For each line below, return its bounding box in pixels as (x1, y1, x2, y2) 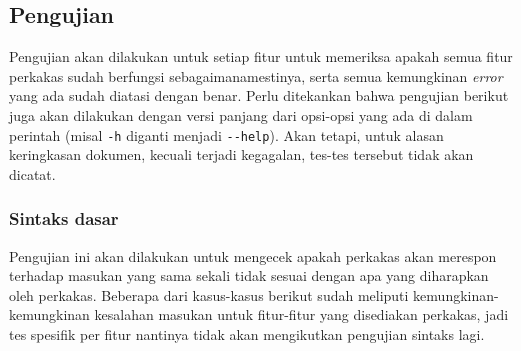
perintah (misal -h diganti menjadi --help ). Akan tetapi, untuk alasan (9, 124, 444, 145)
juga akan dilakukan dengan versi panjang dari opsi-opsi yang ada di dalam (9, 104, 473, 125)
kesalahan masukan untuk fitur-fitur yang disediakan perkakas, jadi (94, 304, 509, 325)
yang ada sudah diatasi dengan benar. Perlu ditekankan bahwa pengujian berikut (9, 85, 509, 106)
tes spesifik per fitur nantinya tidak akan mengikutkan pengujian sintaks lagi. (9, 324, 485, 345)
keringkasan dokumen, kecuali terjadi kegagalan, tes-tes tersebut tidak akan (9, 144, 474, 165)
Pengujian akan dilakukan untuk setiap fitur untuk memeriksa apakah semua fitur (9, 46, 513, 67)
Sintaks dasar (9, 206, 119, 231)
